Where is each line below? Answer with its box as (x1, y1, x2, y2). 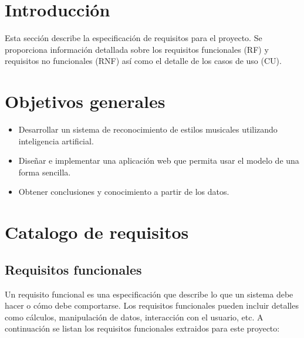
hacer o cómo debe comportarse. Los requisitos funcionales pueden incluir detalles (5, 299, 299, 312)
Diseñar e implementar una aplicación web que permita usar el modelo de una (18, 154, 299, 167)
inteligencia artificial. (18, 134, 94, 147)
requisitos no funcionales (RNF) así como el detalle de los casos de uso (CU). (5, 55, 282, 67)
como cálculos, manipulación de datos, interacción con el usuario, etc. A (5, 310, 264, 323)
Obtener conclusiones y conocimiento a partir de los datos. (18, 185, 229, 198)
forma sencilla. (18, 165, 71, 178)
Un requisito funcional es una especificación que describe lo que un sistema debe (5, 288, 293, 300)
